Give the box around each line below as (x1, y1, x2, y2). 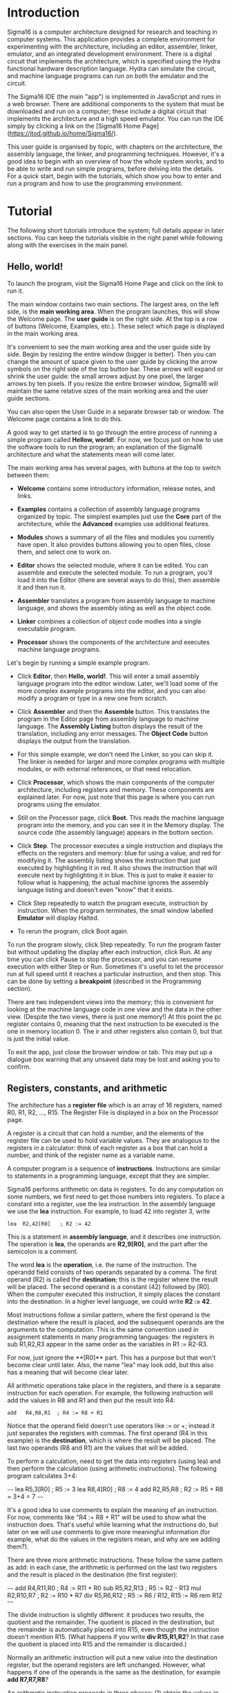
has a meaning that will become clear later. (7, 1368, 129, 1376)
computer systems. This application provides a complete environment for (7, 35, 215, 43)
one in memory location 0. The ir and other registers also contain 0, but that (7, 1027, 222, 1035)
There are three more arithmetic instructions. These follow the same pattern (7, 1556, 223, 1564)
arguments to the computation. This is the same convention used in (7, 1325, 199, 1333)
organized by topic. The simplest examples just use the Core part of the (17, 512, 222, 521)
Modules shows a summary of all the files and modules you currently (17, 533, 215, 541)
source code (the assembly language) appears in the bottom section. (17, 828, 214, 836)
